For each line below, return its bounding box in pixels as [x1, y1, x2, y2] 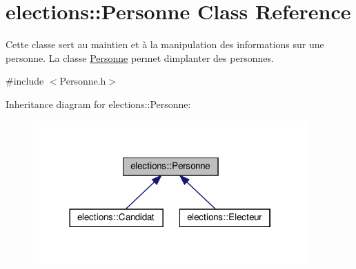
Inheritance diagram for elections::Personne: [6, 96, 191, 111]
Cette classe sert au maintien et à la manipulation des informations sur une [6, 37, 324, 52]
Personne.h [59, 74, 106, 88]
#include [6, 74, 44, 88]
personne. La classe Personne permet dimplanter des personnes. [6, 50, 274, 65]
